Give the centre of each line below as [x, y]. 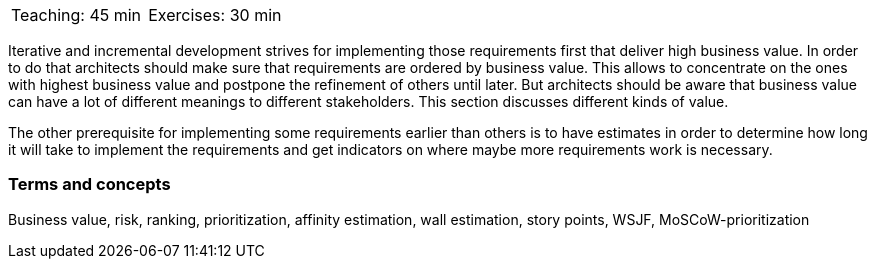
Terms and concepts [89, 184]
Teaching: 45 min [76, 15]
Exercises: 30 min [215, 15]
